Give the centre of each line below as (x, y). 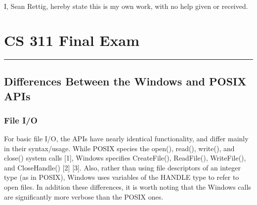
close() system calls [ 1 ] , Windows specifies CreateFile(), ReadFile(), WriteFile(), (125, 158)
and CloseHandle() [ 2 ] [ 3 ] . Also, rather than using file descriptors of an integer (123, 167)
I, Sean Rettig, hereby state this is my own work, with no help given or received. (126, 6)
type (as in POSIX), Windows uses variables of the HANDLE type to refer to (122, 177)
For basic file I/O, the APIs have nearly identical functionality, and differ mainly (126, 139)
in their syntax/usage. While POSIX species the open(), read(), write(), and (119, 148)
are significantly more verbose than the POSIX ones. (84, 196)
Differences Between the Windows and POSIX (125, 81)
